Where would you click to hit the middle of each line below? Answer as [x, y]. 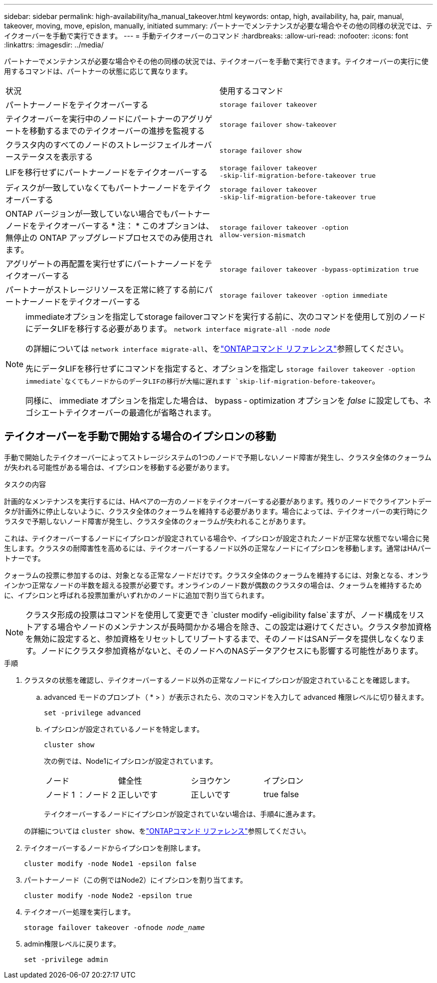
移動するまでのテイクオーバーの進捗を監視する [117, 131]
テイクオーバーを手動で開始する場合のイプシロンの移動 [140, 437]
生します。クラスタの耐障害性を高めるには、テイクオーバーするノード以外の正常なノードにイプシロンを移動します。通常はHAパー [218, 548]
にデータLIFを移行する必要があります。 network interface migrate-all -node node [178, 329]
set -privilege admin [66, 959]
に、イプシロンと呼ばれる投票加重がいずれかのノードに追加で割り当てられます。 [136, 595]
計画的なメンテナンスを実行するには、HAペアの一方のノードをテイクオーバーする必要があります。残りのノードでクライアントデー [218, 501]
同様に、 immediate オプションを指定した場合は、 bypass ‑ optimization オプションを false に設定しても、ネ [228, 401]
